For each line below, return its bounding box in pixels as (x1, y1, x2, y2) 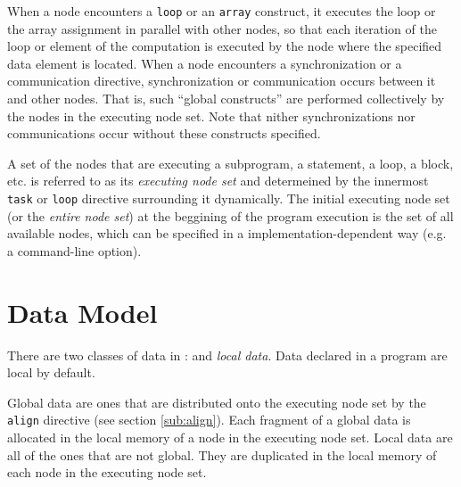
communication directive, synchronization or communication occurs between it (7, 71, 436, 90)
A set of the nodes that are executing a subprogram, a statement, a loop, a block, (7, 153, 454, 172)
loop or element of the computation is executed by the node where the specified (7, 37, 442, 55)
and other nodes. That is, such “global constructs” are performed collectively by (7, 89, 445, 108)
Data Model (7, 293, 158, 330)
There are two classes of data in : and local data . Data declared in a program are (7, 345, 448, 364)
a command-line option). (7, 241, 142, 260)
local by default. (7, 363, 95, 382)
